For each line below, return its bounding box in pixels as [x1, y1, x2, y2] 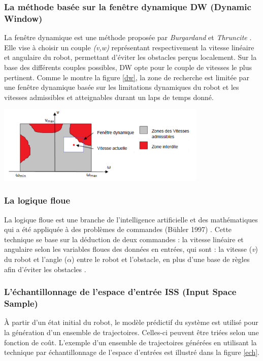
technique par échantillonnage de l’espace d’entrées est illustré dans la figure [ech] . [4, 347, 259, 357]
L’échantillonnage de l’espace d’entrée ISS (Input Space [4, 285, 237, 298]
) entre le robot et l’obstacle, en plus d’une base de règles [72, 254, 250, 265]
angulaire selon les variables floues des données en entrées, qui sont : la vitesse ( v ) [4, 244, 258, 254]
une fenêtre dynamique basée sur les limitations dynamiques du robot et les [4, 82, 239, 92]
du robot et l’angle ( [4, 254, 68, 265]
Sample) [4, 297, 38, 310]
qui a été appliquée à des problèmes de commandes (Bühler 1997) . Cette [4, 224, 232, 235]
